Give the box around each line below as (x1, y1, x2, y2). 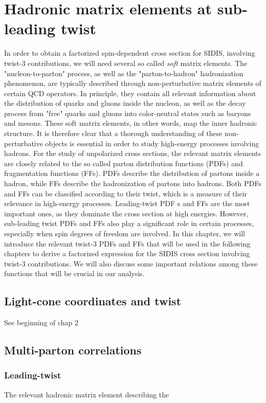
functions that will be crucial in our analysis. (4, 268, 145, 279)
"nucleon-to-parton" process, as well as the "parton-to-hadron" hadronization (4, 68, 243, 78)
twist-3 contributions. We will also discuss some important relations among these (4, 258, 258, 268)
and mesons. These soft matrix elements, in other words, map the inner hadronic (4, 118, 257, 128)
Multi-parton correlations (4, 342, 142, 358)
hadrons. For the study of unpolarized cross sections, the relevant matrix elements (4, 148, 261, 159)
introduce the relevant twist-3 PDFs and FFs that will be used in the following (4, 238, 251, 249)
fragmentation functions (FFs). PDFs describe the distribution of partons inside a (4, 168, 260, 178)
